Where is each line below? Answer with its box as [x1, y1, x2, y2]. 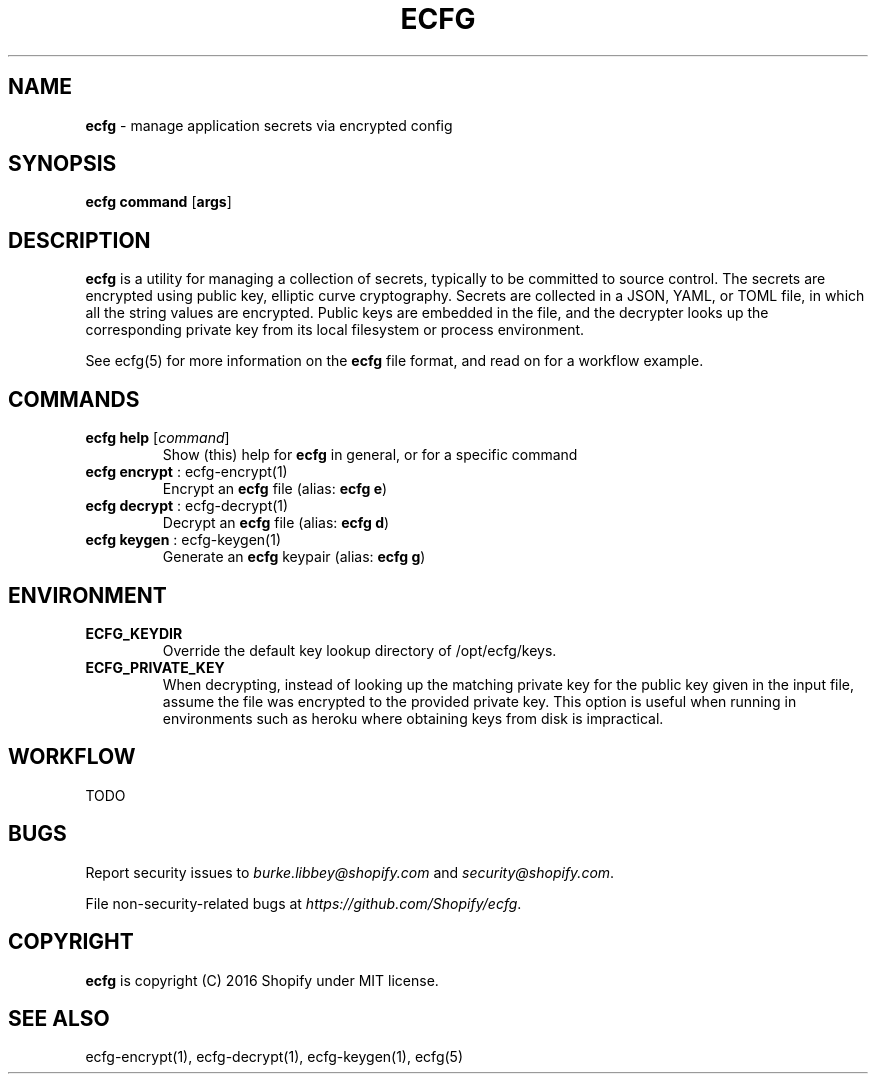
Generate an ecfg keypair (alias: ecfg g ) [162, 548, 426, 566]
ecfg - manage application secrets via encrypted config [85, 116, 453, 134]
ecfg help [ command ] [85, 429, 230, 447]
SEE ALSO [8, 1005, 110, 1031]
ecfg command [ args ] [85, 193, 232, 211]
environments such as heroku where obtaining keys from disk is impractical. [162, 709, 664, 727]
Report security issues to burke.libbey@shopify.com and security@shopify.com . [85, 863, 615, 881]
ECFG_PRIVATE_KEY [85, 658, 225, 676]
